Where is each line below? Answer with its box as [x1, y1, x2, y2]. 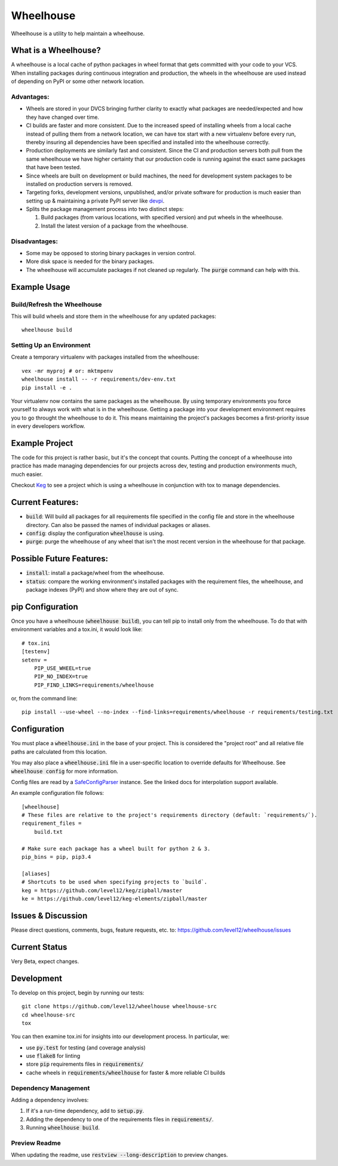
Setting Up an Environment [11, 341, 91, 350]
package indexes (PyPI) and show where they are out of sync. [26, 586, 179, 593]
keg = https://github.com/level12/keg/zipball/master [21, 887, 182, 893]
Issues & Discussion [11, 910, 88, 920]
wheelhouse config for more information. [11, 767, 119, 775]
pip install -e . [21, 384, 72, 391]
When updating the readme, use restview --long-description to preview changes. [11, 1151, 228, 1159]
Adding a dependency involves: [11, 1096, 89, 1103]
